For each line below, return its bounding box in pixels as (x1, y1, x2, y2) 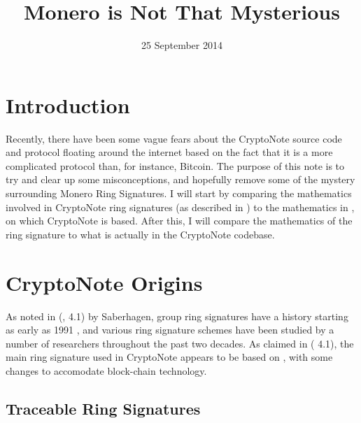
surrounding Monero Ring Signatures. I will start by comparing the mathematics (6, 186, 352, 201)
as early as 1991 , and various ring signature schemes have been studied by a (6, 322, 334, 337)
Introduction (6, 90, 130, 119)
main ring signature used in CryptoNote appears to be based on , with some (6, 350, 333, 364)
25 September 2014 (141, 38, 222, 52)
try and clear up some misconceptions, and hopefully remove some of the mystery (6, 172, 355, 187)
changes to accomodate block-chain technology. (6, 363, 207, 378)
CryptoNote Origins (6, 268, 203, 296)
